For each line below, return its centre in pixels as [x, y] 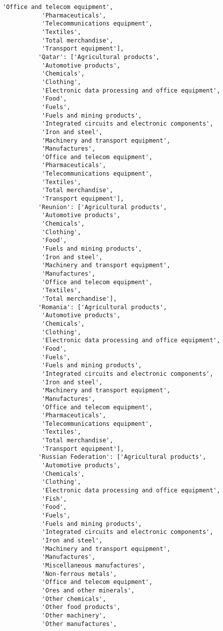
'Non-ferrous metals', [79, 574]
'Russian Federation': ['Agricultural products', [122, 457]
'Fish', [54, 499]
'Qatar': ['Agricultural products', [99, 57]
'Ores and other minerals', [88, 590]
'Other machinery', [74, 615]
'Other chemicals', [74, 599]
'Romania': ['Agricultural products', [103, 307]
